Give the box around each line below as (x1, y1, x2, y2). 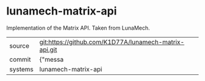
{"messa (39, 55, 64, 63)
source (9, 41, 29, 50)
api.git (39, 45, 57, 54)
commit (9, 55, 31, 63)
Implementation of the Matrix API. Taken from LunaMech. (6, 24, 151, 31)
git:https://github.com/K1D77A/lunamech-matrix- (39, 37, 185, 46)
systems (9, 65, 34, 73)
